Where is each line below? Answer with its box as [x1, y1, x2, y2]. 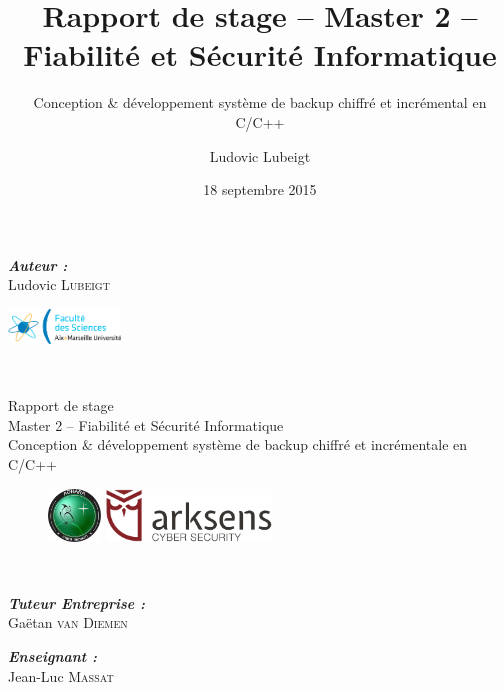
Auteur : [8, 254, 68, 275]
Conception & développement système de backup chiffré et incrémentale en [8, 434, 468, 455]
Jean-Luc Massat [8, 665, 114, 686]
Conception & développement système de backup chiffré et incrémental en [33, 92, 487, 113]
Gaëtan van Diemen [8, 612, 128, 633]
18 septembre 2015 [203, 179, 317, 200]
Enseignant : [8, 645, 98, 666]
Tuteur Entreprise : [8, 592, 146, 613]
